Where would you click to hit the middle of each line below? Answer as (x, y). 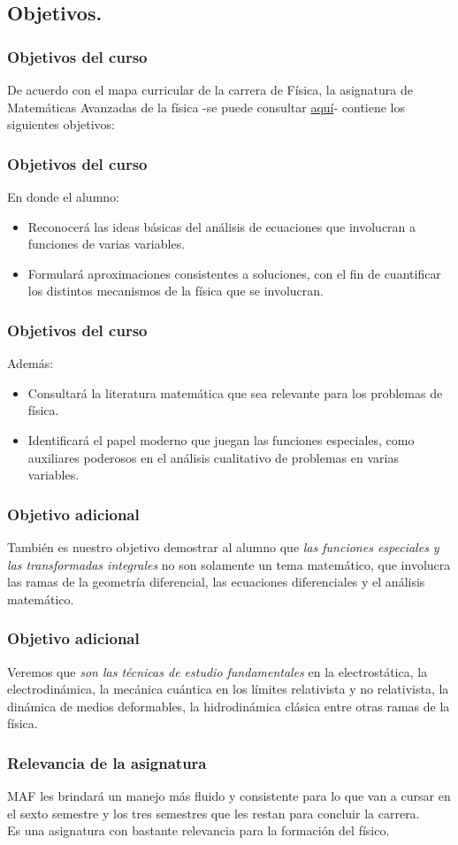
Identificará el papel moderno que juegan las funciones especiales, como (221, 439)
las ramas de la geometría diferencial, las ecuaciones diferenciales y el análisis (216, 582)
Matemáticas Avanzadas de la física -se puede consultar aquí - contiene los (206, 107)
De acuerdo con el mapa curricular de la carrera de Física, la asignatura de (210, 89)
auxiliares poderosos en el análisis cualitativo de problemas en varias (213, 457)
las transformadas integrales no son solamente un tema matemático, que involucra (229, 564)
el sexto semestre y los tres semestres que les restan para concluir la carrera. (214, 813)
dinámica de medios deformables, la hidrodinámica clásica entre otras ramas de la (229, 706)
